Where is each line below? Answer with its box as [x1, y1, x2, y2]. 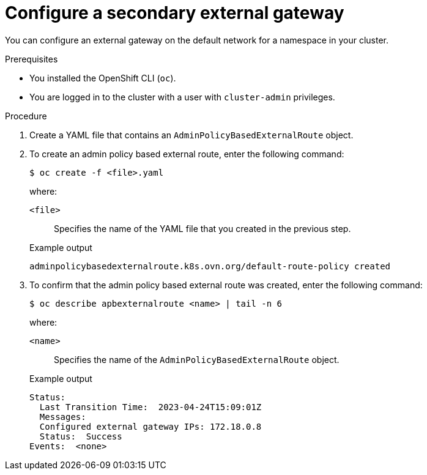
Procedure [5, 110, 47, 121]
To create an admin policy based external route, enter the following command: [29, 148, 344, 159]
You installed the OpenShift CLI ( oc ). [29, 72, 176, 83]
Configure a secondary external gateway [5, 2, 344, 23]
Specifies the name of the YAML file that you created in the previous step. [54, 223, 351, 234]
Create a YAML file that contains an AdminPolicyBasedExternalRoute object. [29, 129, 354, 140]
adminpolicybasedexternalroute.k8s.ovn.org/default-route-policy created [29, 261, 391, 271]
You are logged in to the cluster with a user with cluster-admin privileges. [29, 91, 335, 102]
